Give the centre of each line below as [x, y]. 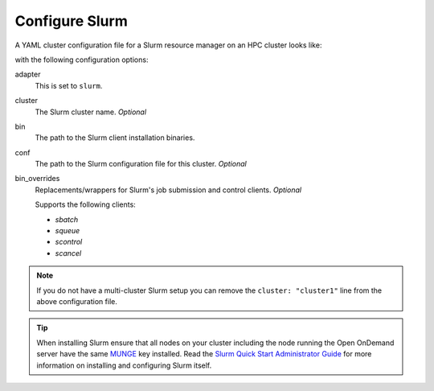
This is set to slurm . [69, 85]
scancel [68, 253]
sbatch [67, 219]
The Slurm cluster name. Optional [91, 112]
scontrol [69, 242]
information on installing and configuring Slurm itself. [124, 365]
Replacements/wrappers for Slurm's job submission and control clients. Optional [168, 190]
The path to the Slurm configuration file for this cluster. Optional [141, 164]
